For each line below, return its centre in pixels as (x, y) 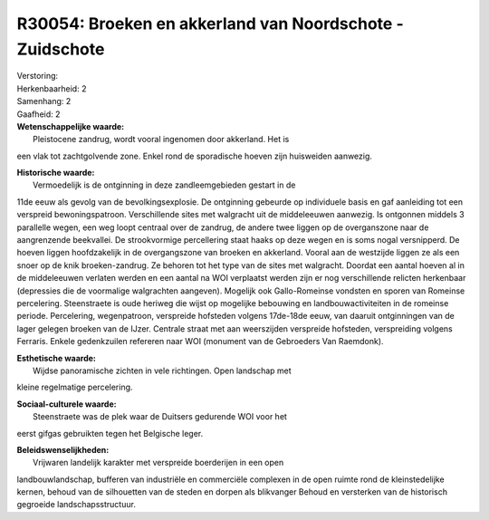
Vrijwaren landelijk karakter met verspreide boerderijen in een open (158, 463)
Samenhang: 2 (44, 101)
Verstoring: (38, 76)
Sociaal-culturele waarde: (67, 404)
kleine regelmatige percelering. (75, 387)
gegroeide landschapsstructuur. (76, 505)
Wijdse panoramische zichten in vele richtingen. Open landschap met (162, 371)
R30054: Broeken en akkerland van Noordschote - (210, 24)
